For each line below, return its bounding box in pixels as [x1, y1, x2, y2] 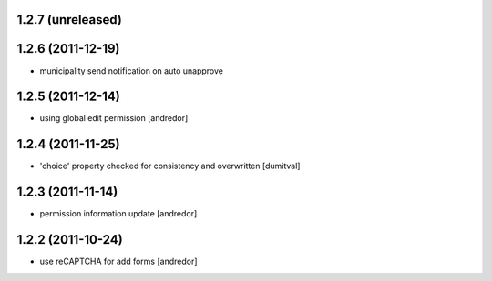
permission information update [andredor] [39, 208, 198, 219]
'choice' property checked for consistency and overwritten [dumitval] [39, 160, 301, 172]
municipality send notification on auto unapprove [39, 65, 223, 76]
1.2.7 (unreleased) [16, 12, 122, 27]
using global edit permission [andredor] [39, 113, 189, 124]
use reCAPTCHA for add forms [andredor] [39, 256, 198, 267]
